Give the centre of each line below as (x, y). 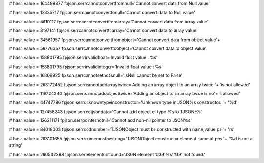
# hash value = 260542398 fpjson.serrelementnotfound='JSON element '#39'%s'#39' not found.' (107, 154)
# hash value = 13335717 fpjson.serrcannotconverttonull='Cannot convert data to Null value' (102, 13)
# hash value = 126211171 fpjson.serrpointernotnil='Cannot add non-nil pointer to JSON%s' (100, 120)
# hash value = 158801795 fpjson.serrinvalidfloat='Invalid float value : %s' (83, 58)
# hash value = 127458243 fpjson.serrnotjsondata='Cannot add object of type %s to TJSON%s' (106, 111)
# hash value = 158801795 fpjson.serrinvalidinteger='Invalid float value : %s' (86, 67)
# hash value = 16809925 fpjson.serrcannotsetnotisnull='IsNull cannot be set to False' (96, 75)
